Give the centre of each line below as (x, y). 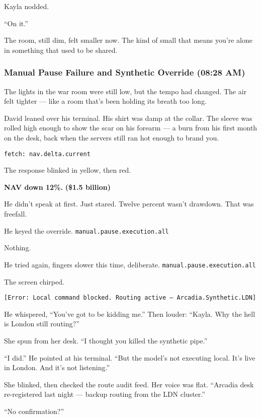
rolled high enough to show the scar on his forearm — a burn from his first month (131, 128)
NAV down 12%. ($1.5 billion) (57, 187)
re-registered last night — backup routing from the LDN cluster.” (105, 394)
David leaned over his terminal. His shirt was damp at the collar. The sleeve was (128, 118)
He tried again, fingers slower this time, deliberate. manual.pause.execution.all (130, 264)
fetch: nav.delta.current (47, 154)
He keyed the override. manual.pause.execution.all (86, 230)
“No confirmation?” (34, 411)
